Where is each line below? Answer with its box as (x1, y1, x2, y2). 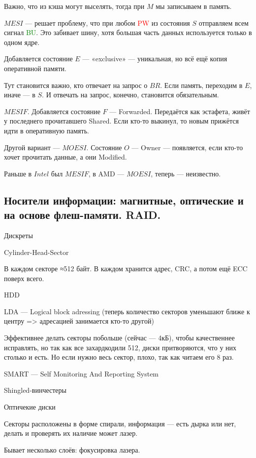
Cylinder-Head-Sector (4, 247, 69, 257)
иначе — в (4, 89, 35, 100)
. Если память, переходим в (160, 80, 243, 90)
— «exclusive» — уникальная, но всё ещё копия (82, 53, 227, 64)
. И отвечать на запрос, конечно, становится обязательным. (42, 89, 219, 100)
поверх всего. (4, 273, 44, 283)
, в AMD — (88, 168, 125, 178)
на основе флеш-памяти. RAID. (4, 207, 161, 222)
